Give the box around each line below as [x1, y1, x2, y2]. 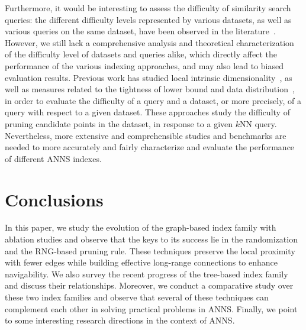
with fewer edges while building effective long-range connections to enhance [5, 256, 278, 268]
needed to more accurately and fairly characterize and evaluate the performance [5, 141, 295, 153]
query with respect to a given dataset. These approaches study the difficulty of [5, 106, 290, 118]
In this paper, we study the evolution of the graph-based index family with [5, 221, 276, 234]
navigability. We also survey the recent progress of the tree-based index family [5, 267, 288, 280]
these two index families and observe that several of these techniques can [5, 291, 269, 303]
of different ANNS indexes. [5, 152, 102, 164]
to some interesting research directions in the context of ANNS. [5, 314, 235, 326]
